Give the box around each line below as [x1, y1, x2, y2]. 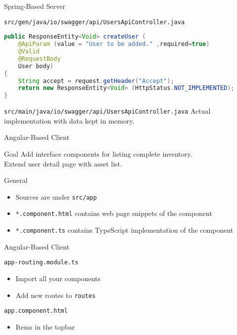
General [4, 175, 28, 185]
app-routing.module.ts [4, 259, 79, 266]
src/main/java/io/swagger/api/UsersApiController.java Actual [4, 106, 211, 116]
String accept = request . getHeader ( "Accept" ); [18, 77, 174, 84]
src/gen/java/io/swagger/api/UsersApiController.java [4, 18, 185, 26]
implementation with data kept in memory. [4, 115, 135, 126]
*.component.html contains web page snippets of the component [15, 208, 212, 218]
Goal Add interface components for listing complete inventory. [4, 148, 192, 159]
